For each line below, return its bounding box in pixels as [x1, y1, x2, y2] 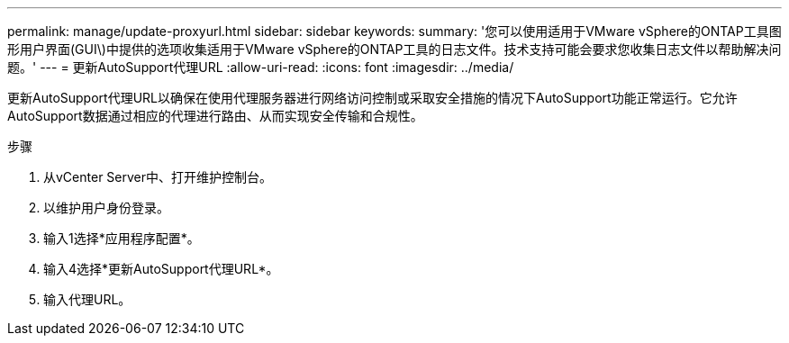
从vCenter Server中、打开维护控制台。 [43, 169, 273, 185]
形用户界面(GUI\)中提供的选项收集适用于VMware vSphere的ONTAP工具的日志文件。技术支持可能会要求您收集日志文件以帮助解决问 [7, 41, 782, 57]
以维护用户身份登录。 [43, 200, 169, 215]
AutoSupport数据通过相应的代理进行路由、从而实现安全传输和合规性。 [7, 108, 423, 123]
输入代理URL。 [43, 292, 131, 307]
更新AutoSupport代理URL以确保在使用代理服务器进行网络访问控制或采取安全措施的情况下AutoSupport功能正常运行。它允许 [7, 90, 738, 105]
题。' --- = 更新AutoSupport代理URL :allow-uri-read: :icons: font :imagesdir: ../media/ [7, 59, 514, 75]
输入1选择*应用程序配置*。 [43, 230, 200, 246]
